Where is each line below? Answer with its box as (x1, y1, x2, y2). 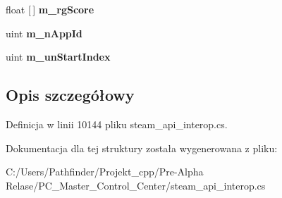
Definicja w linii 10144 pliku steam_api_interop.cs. (6, 116, 228, 131)
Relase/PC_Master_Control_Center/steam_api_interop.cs (6, 178, 266, 192)
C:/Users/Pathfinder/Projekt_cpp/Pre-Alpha (6, 164, 204, 179)
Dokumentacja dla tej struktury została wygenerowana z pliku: (6, 140, 278, 155)
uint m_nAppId (6, 25, 82, 40)
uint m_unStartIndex (6, 49, 111, 64)
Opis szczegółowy (6, 84, 135, 106)
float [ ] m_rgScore (6, 2, 94, 16)
